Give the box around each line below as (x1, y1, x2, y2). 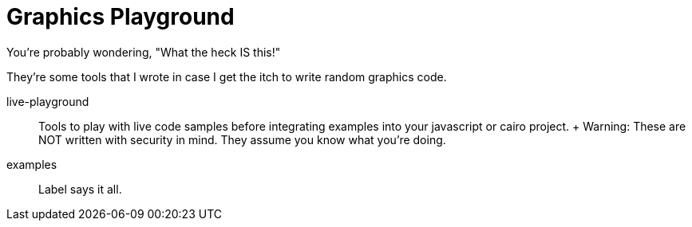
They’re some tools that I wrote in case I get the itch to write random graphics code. (6, 69, 447, 84)
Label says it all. (38, 182, 122, 196)
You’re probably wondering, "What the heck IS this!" (6, 45, 281, 59)
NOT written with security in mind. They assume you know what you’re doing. (38, 132, 446, 147)
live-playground (6, 94, 89, 108)
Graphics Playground (6, 3, 235, 30)
